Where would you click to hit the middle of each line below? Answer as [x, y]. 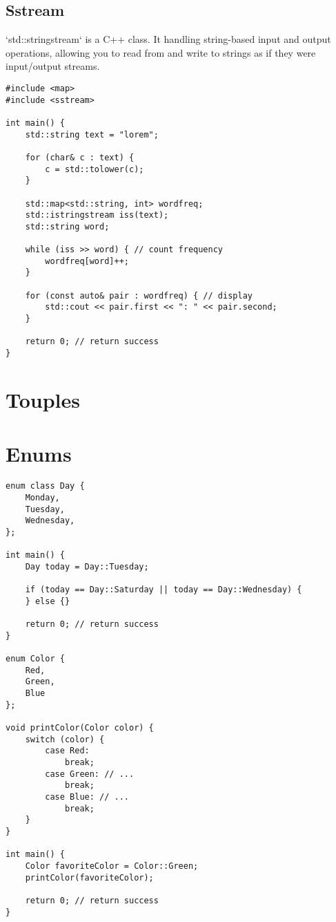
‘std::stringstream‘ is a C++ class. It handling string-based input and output [168, 39]
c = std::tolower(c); [95, 169]
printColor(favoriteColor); [89, 877]
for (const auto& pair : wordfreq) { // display [139, 295]
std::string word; [67, 226]
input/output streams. [53, 66]
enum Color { [35, 659]
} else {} [48, 601]
